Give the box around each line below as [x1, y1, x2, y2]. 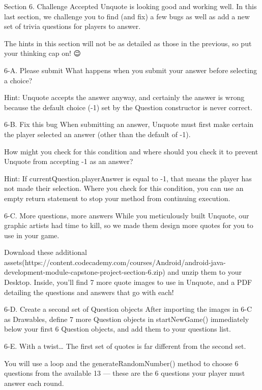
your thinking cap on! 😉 [4, 48, 81, 58]
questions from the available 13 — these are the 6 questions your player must [4, 368, 245, 378]
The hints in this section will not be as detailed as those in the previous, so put [4, 38, 252, 48]
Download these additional [4, 247, 87, 257]
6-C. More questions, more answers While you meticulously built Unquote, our [4, 210, 249, 220]
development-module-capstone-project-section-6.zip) [4, 267, 165, 277]
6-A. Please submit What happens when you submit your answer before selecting [4, 64, 257, 75]
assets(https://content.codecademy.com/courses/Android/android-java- [4, 256, 226, 267]
